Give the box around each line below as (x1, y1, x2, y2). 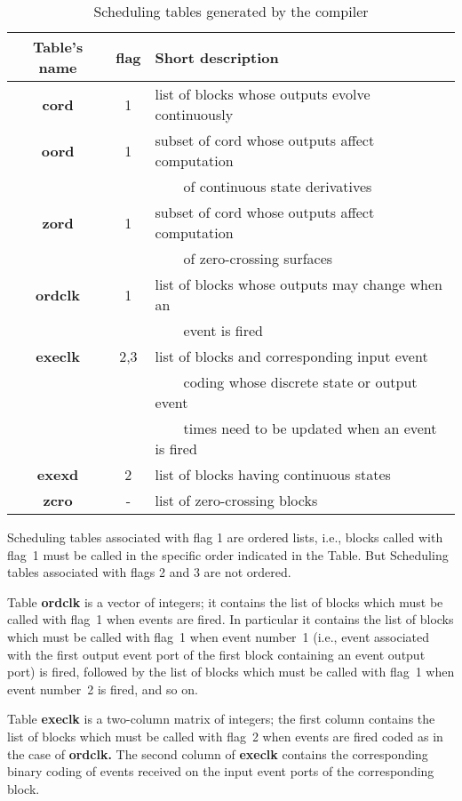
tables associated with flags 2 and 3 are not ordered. (7, 563, 291, 581)
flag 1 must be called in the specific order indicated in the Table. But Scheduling (7, 545, 449, 564)
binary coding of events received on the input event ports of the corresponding (7, 762, 434, 781)
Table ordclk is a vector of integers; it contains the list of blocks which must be (7, 592, 443, 611)
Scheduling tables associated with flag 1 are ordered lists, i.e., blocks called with (7, 528, 443, 546)
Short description (155, 46, 279, 68)
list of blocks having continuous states (155, 464, 391, 485)
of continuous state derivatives (183, 176, 372, 196)
